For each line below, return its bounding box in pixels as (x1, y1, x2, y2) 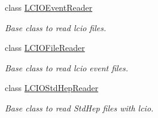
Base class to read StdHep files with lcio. (5, 101, 154, 114)
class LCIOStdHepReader (5, 81, 99, 94)
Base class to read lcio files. (5, 21, 107, 34)
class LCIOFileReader (5, 41, 85, 54)
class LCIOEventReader (5, 1, 93, 13)
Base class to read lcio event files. (5, 61, 129, 74)
